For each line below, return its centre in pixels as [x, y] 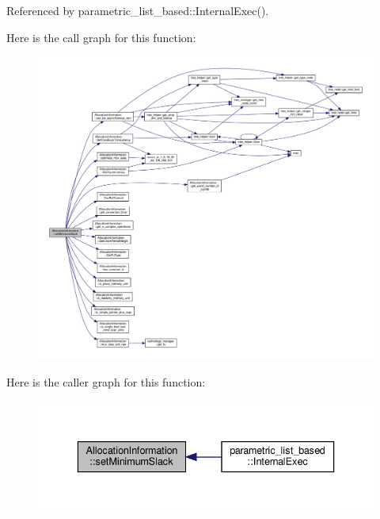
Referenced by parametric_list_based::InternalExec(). [138, 10]
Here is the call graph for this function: [101, 37]
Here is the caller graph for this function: [106, 381]
